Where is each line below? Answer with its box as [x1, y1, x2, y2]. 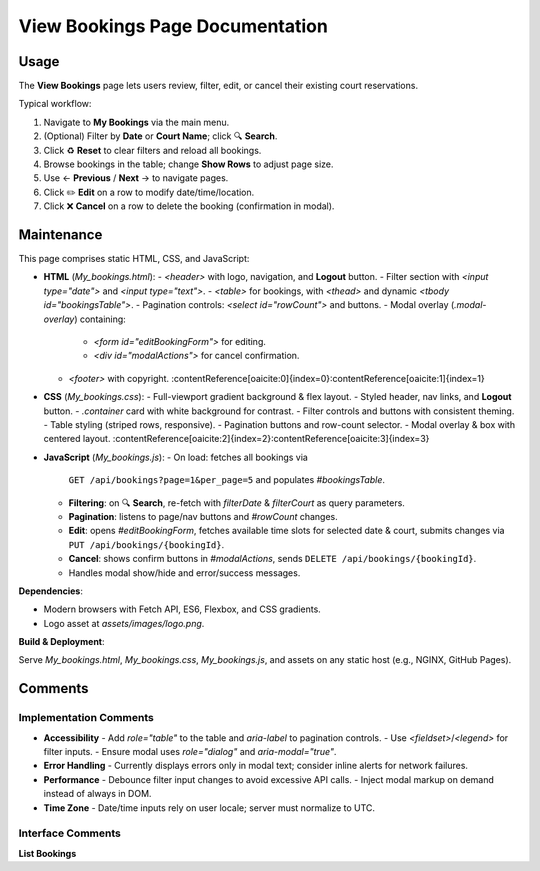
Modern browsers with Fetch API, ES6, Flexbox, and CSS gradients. [43, 603, 322, 615]
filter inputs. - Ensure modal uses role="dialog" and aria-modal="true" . [43, 746, 337, 758]
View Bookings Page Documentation [18, 15, 329, 37]
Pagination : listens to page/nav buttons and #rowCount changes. [68, 510, 339, 522]
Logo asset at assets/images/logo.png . [43, 617, 205, 629]
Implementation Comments [18, 711, 154, 725]
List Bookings [18, 847, 77, 859]
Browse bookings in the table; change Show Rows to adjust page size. [43, 158, 334, 170]
